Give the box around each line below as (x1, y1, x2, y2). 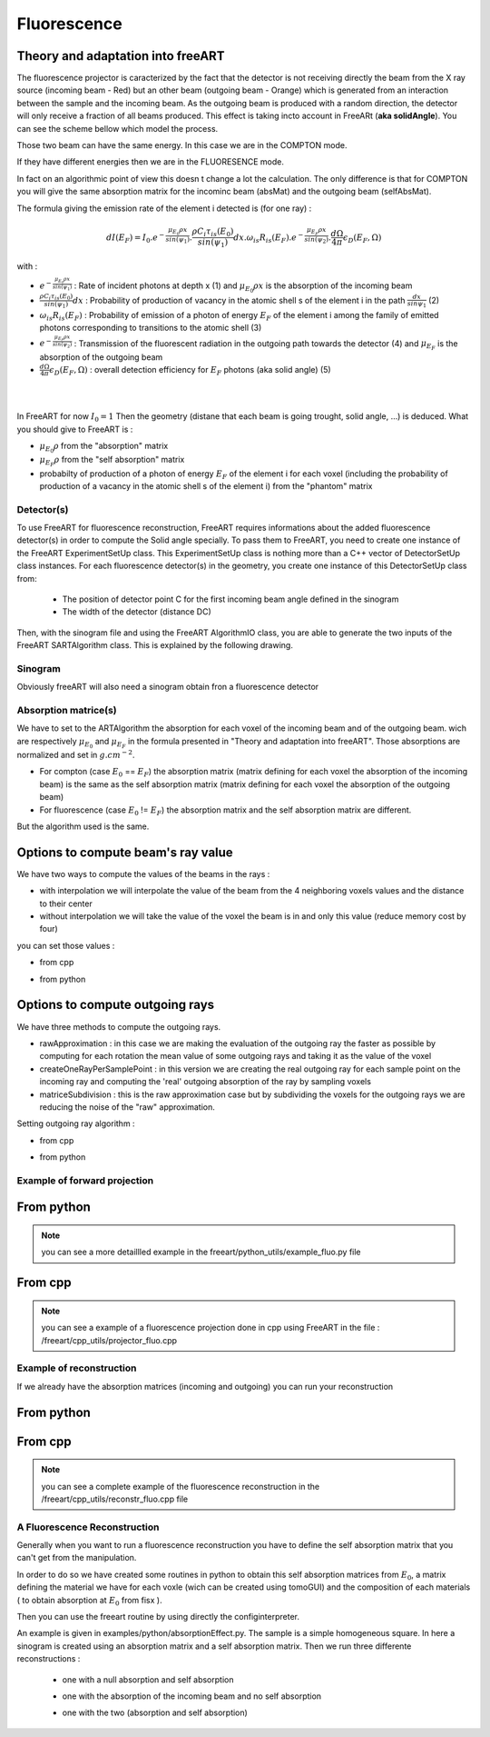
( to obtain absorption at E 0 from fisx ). (16, 1594, 162, 1608)
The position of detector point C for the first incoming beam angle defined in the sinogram (62, 594, 399, 604)
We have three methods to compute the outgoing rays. (16, 1021, 221, 1032)
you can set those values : (16, 940, 115, 951)
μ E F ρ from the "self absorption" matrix (39, 454, 185, 468)
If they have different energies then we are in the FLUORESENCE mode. (16, 156, 285, 167)
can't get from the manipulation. (16, 1552, 137, 1563)
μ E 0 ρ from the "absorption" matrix (39, 441, 169, 454)
